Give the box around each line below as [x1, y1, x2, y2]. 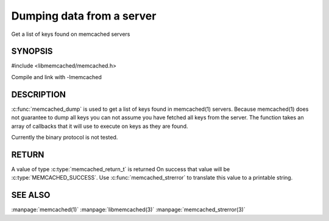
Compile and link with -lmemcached [11, 73, 102, 80]
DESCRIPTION [11, 89, 66, 100]
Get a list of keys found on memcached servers [11, 30, 130, 38]
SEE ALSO [11, 190, 51, 200]
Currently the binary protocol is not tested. [11, 133, 118, 141]
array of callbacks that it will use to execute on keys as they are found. [11, 122, 188, 130]
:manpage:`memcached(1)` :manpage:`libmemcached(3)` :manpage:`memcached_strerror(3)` [11, 206, 246, 213]
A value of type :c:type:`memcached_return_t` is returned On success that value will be [11, 165, 230, 173]
